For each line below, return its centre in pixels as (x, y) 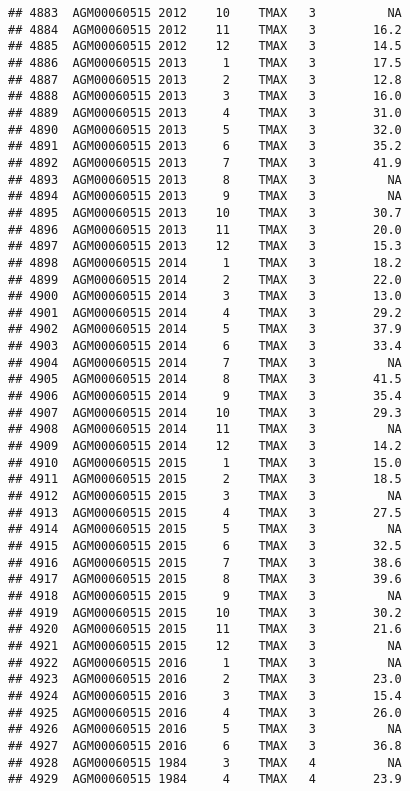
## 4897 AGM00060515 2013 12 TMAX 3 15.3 (205, 246)
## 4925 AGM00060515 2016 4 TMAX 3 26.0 (205, 712)
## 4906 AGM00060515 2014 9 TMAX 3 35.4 (205, 396)
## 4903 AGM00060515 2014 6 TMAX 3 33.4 (205, 346)
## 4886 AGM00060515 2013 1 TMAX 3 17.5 (205, 62)
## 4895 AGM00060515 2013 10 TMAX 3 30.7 (205, 212)
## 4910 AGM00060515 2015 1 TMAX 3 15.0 (205, 462)
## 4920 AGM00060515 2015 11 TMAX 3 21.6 (205, 629)
